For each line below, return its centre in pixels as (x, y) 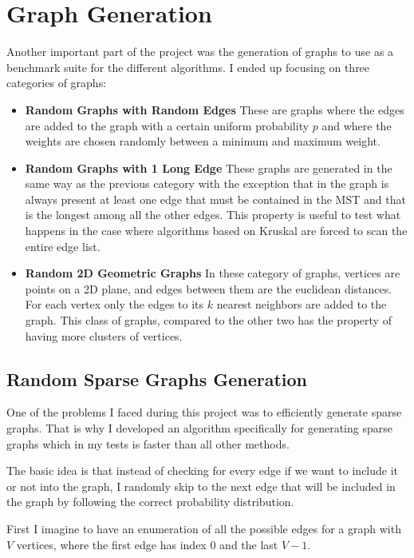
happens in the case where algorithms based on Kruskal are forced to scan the (216, 231)
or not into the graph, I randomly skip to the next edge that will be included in (201, 486)
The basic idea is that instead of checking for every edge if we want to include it (203, 470)
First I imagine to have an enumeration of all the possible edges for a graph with (204, 528)
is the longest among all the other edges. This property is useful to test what (213, 215)
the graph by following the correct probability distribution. (150, 502)
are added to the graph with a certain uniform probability (167, 125)
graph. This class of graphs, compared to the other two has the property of (208, 320)
